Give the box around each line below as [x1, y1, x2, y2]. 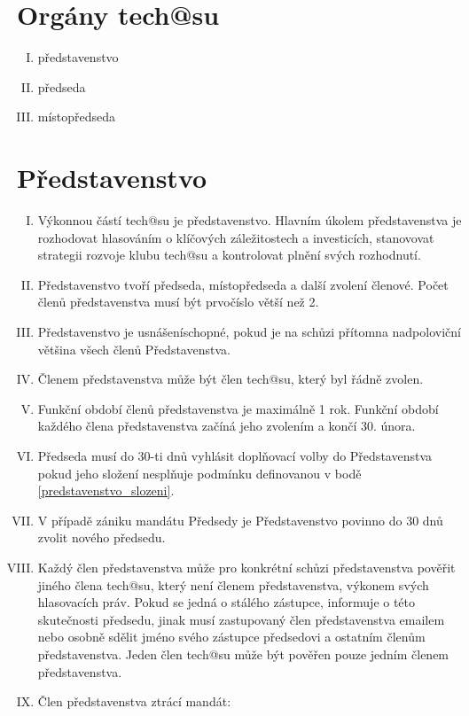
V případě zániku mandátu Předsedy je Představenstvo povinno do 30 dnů [37, 510, 443, 529]
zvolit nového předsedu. [37, 528, 166, 547]
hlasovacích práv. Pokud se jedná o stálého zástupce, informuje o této [37, 593, 416, 611]
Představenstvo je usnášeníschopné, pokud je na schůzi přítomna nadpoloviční [37, 323, 461, 340]
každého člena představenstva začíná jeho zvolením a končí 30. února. [37, 416, 416, 435]
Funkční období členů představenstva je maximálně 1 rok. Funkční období [37, 399, 439, 417]
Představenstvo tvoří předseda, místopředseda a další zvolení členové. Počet [37, 275, 449, 293]
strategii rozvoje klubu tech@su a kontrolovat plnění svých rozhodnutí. [37, 245, 421, 264]
